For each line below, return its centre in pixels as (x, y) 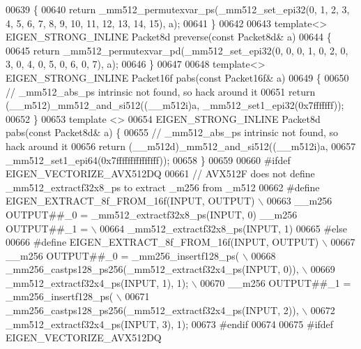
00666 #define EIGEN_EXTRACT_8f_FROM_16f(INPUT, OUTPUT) (162, 242)
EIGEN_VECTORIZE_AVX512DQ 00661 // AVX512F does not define (160, 173)
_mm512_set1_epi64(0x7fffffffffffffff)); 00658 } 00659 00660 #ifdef (148, 159)
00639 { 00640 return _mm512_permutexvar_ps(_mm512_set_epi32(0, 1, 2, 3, (178, 9)
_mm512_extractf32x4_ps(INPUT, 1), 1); (97, 282)
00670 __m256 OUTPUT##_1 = (276, 282)
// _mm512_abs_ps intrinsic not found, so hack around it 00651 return (161, 91)
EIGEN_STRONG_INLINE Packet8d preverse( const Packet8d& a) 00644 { (169, 37)
